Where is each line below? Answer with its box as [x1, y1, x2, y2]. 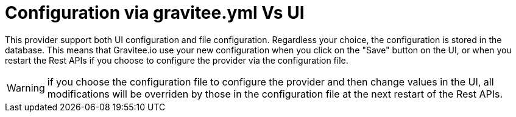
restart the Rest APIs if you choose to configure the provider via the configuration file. [5, 55, 348, 65]
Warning [7, 81, 45, 94]
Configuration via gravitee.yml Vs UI [5, 2, 305, 23]
